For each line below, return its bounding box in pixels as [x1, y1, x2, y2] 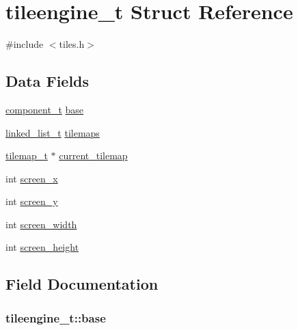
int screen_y [5, 194, 58, 208]
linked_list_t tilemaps [5, 125, 100, 139]
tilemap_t [5, 148, 48, 163]
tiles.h [59, 37, 85, 51]
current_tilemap [59, 148, 128, 163]
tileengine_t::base [5, 309, 106, 326]
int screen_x [5, 171, 58, 185]
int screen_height [5, 240, 79, 254]
